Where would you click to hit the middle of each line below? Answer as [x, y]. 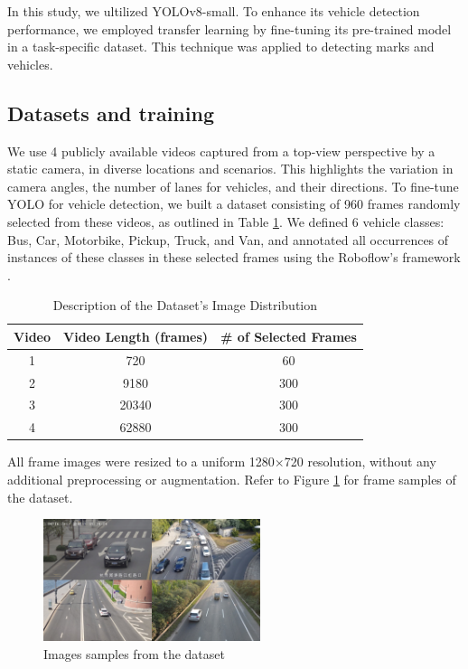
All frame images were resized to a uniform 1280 [141, 462]
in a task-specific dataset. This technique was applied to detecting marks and [221, 47]
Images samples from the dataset [134, 653]
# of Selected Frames [289, 336]
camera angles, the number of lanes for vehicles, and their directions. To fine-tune [233, 186]
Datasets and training [111, 113]
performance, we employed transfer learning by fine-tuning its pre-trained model [229, 28]
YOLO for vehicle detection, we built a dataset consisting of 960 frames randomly [234, 204]
